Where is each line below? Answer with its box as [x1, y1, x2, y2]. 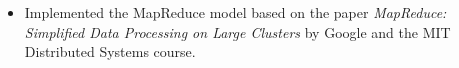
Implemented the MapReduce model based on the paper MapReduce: [24, 2, 447, 22]
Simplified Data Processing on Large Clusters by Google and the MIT [24, 21, 451, 42]
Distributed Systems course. [24, 41, 196, 62]
